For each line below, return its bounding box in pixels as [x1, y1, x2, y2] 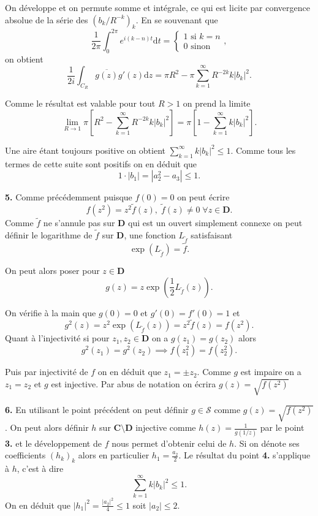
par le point [260, 421, 305, 434]
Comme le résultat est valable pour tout [5, 97, 156, 110]
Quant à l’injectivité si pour [5, 332, 110, 344]
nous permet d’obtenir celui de [112, 436, 227, 449]
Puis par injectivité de [5, 365, 88, 378]
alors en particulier [78, 449, 150, 461]
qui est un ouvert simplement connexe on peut [128, 216, 303, 229]
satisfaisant [191, 229, 233, 241]
